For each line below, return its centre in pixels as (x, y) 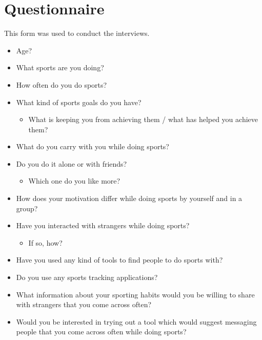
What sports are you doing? (60, 67)
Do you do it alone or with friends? (72, 163)
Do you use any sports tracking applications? (87, 277)
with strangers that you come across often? (84, 304)
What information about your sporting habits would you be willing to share (135, 294)
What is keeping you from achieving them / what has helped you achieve (143, 119)
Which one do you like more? (74, 181)
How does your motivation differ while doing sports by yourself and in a (129, 198)
